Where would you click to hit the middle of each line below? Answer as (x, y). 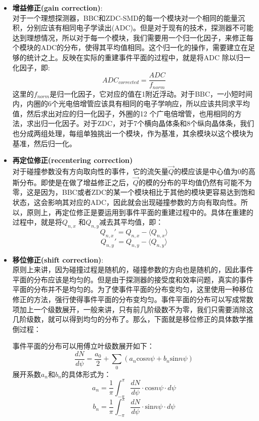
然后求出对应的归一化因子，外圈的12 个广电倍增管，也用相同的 (131, 113)
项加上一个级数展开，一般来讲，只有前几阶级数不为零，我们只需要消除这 (133, 309)
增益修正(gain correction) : (57, 8)
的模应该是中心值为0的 (211, 171)
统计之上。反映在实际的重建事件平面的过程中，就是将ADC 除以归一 (138, 57)
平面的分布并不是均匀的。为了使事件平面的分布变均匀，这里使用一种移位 (133, 289)
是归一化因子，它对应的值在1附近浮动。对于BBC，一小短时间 (151, 93)
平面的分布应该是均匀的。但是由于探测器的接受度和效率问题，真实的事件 (133, 279)
